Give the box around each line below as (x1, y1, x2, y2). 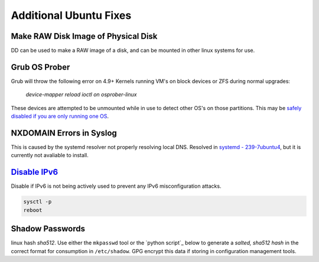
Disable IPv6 (11, 167, 58, 177)
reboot (23, 207, 43, 213)
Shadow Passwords (11, 224, 86, 234)
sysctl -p (23, 198, 52, 205)
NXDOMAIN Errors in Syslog (11, 128, 118, 138)
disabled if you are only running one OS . (11, 112, 109, 120)
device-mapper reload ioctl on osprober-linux (25, 91, 137, 98)
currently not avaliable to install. (11, 152, 89, 159)
